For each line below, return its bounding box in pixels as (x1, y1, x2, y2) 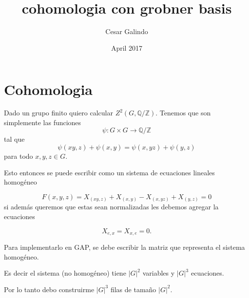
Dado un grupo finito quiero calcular (4, 108, 113, 118)
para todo (4, 151, 33, 161)
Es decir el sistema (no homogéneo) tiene (4, 268, 126, 278)
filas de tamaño (110, 284, 156, 294)
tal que (4, 134, 25, 144)
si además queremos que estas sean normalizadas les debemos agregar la (4, 202, 219, 212)
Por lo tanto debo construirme (4, 284, 95, 294)
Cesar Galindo (105, 26, 148, 37)
